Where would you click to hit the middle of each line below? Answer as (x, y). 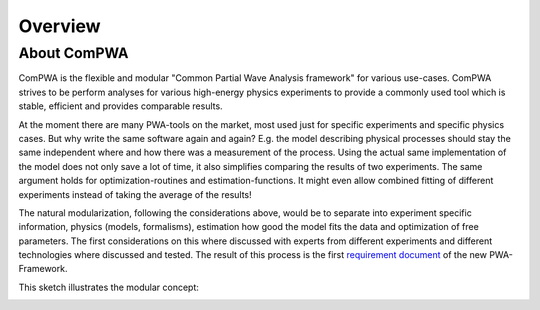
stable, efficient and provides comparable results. (121, 106)
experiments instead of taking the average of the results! (135, 194)
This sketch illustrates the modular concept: (109, 287)
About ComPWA (73, 53)
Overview (59, 26)
